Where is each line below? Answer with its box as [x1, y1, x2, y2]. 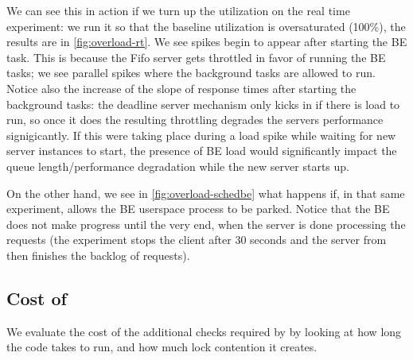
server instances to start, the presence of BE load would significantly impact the [6, 142, 397, 159]
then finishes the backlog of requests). [6, 246, 190, 263]
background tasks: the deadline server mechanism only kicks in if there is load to [6, 95, 400, 112]
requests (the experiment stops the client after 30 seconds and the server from [6, 231, 387, 248]
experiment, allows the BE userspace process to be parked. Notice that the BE [6, 200, 390, 217]
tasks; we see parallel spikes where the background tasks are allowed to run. [6, 64, 376, 81]
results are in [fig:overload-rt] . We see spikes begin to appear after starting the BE [6, 33, 407, 50]
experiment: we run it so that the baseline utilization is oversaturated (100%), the [6, 17, 406, 34]
